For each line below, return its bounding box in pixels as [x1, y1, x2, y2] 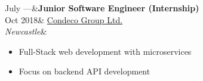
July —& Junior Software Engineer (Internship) [5, 2, 199, 14]
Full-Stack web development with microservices [19, 45, 192, 57]
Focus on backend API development [19, 65, 150, 77]
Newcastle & [5, 25, 47, 38]
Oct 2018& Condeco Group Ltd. [5, 13, 123, 26]
